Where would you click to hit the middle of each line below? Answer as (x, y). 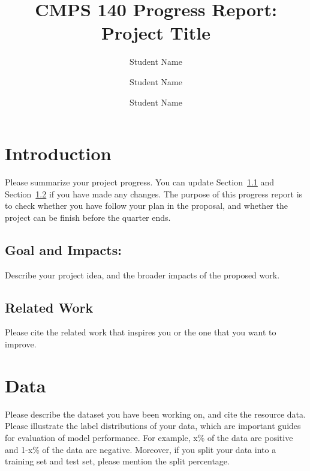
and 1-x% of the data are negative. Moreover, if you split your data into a (141, 449)
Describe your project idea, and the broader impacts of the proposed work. (142, 274)
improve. (21, 344)
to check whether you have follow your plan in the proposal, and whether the (146, 205)
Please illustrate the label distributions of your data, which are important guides (153, 426)
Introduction (58, 153)
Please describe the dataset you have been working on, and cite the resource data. (155, 414)
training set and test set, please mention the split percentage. (117, 461)
